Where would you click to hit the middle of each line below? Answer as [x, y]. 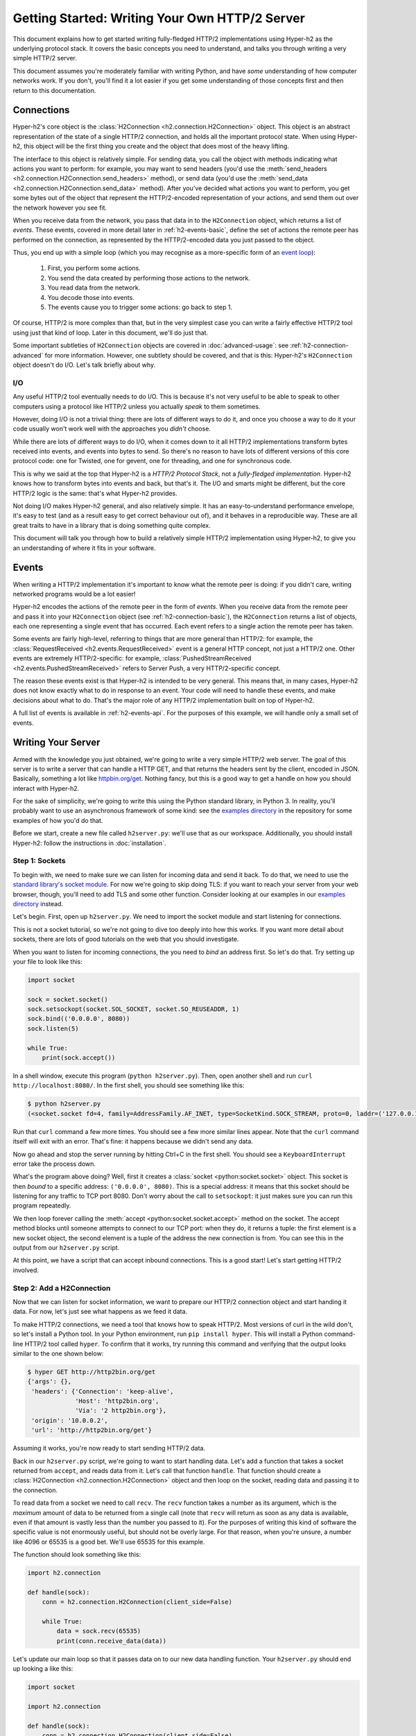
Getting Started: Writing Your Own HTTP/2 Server [159, 18]
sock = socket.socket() [68, 999]
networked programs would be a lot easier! [74, 594]
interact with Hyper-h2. [46, 788]
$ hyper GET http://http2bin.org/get [92, 1372]
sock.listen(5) [53, 1028]
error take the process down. [54, 1164]
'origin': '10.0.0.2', [70, 1420]
